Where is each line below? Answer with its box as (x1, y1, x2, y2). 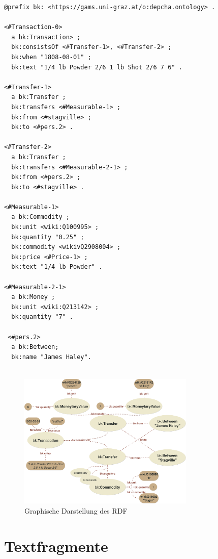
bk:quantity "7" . (11, 313, 74, 321)
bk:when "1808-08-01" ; (11, 53, 91, 61)
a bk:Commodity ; (11, 213, 70, 221)
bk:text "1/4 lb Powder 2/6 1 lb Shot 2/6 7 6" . (11, 63, 182, 71)
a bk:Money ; (11, 293, 55, 301)
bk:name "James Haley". (11, 353, 91, 361)
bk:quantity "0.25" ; (11, 233, 84, 241)
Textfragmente (4, 535, 108, 556)
